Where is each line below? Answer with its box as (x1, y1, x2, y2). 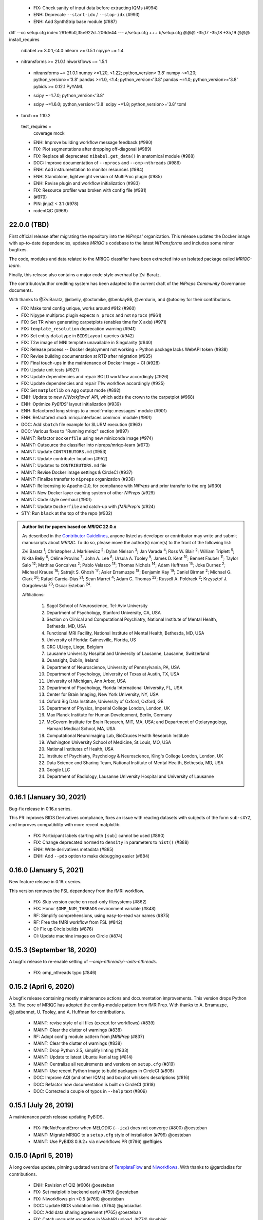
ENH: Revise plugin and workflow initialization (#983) (33, 181, 140, 186)
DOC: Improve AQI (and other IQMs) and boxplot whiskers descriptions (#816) (33, 1075, 189, 1080)
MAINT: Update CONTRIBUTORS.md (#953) (21, 449, 107, 455)
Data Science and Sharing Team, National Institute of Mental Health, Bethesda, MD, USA (46, 760, 224, 766)
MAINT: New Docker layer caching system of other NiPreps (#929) (21, 489, 155, 495)
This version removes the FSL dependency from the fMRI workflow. (9, 888, 145, 894)
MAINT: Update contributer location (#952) (21, 455, 108, 461)
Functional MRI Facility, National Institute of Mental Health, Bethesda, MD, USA (46, 630, 205, 636)
